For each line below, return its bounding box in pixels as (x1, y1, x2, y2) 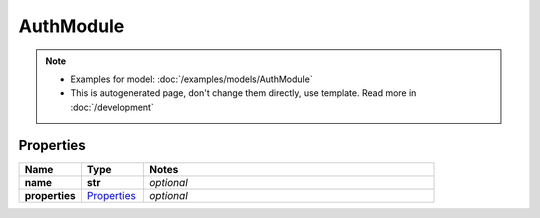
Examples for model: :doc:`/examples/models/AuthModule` (70, 73, 314, 85)
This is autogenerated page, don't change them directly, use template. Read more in (70, 87, 417, 99)
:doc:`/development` (70, 101, 154, 113)
